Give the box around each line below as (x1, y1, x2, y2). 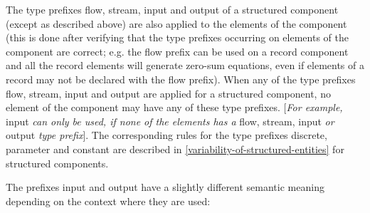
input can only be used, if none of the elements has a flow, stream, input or (6, 113, 334, 128)
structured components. (6, 155, 109, 170)
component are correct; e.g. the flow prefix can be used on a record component (6, 43, 349, 58)
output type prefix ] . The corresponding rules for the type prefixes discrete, (6, 128, 327, 142)
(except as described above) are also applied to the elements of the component (6, 16, 347, 31)
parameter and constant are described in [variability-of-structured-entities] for (6, 141, 344, 156)
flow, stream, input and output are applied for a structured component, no (6, 85, 331, 100)
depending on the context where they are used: (6, 193, 211, 208)
